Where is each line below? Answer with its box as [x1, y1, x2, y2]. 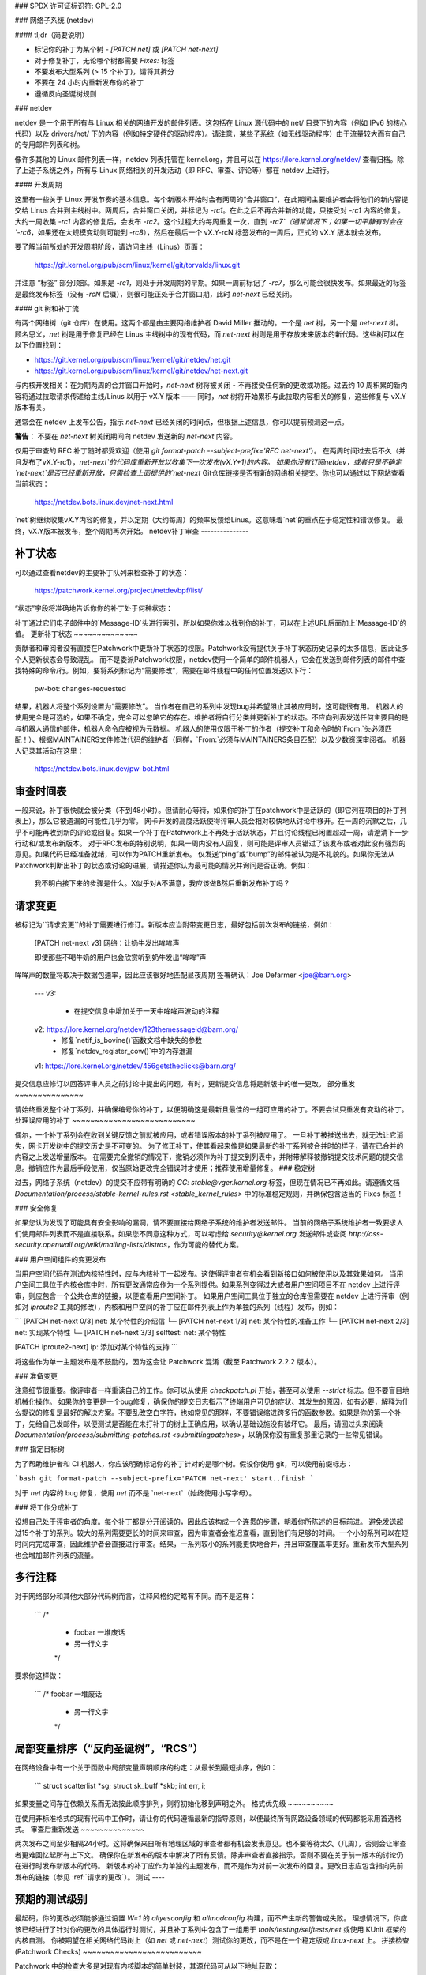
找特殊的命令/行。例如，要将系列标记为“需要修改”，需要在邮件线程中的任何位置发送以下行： [14, 666, 314, 675]
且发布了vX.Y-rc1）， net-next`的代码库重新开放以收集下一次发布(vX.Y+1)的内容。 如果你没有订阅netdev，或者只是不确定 [14, 457, 402, 466]
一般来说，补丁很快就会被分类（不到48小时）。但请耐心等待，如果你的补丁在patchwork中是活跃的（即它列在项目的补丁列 [14, 805, 407, 814]
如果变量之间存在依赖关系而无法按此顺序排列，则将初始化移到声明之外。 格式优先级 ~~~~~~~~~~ [14, 1799, 334, 1808]
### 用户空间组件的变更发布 [14, 1255, 106, 1264]
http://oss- [348, 1228, 384, 1238]
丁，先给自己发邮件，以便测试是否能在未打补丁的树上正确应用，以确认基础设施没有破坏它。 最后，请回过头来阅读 [14, 1419, 383, 1428]
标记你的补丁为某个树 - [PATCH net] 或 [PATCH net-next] [34, 44, 219, 55]
